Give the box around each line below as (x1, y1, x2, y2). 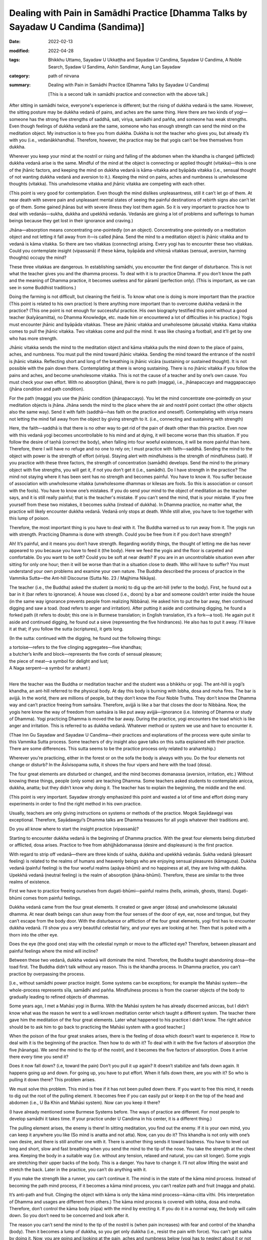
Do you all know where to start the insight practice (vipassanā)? (9, 826, 139, 832)
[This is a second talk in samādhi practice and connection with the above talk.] (48, 91, 208, 97)
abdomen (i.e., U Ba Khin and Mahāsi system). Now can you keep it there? (9, 1100, 160, 1106)
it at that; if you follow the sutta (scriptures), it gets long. (9, 626, 124, 632)
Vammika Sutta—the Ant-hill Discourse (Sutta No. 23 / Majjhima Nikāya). (9, 575, 157, 581)
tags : (9, 57, 20, 63)
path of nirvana (48, 72, 79, 79)
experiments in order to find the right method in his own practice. (9, 801, 142, 807)
